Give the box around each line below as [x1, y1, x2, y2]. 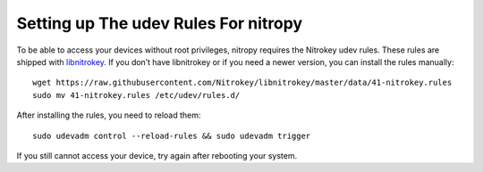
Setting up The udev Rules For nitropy [16, 13, 303, 33]
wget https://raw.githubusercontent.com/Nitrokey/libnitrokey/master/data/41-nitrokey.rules [32, 78, 453, 88]
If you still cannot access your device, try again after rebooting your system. [16, 150, 298, 160]
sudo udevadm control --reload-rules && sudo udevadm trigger [32, 130, 311, 141]
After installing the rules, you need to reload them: [16, 110, 201, 120]
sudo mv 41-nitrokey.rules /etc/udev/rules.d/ [32, 90, 241, 100]
